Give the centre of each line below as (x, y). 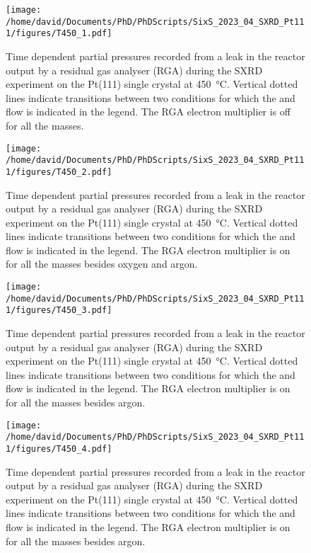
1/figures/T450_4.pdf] (59, 449)
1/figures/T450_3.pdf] (59, 310)
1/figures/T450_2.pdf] (59, 172)
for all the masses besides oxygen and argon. (102, 264)
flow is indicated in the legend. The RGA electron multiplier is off (148, 112)
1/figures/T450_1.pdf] (59, 34)
